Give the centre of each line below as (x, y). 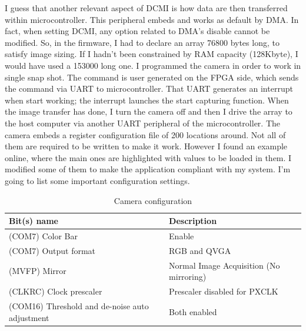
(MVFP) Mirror (38, 271)
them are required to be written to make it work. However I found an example (146, 146)
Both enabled (193, 311)
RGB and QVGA (200, 250)
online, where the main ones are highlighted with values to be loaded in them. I (148, 157)
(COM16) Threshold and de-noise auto (79, 305)
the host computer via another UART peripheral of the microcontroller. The (143, 123)
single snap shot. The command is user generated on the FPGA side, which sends (152, 77)
